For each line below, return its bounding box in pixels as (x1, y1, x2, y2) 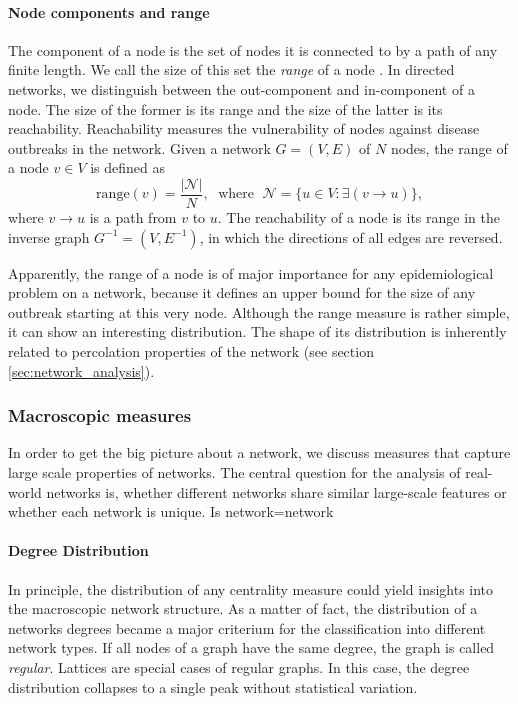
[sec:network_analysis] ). (8, 360, 155, 381)
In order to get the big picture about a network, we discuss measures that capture (8, 442, 511, 463)
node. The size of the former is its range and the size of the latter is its (8, 98, 443, 119)
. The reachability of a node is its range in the (217, 207, 500, 228)
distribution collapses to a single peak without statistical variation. (8, 676, 418, 697)
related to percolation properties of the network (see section (8, 340, 374, 361)
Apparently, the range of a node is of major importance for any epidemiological (8, 262, 494, 283)
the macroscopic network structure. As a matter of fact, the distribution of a (8, 598, 478, 619)
